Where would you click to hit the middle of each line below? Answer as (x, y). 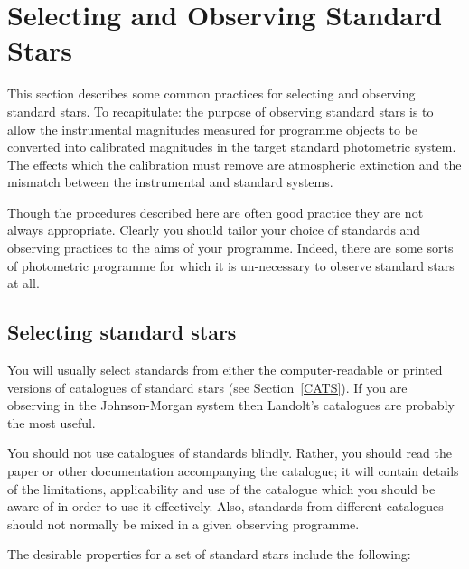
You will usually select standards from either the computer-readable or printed (225, 370)
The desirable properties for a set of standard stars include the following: (209, 554)
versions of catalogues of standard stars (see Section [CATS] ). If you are (207, 387)
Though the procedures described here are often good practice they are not (216, 212)
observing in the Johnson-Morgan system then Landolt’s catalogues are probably (231, 405)
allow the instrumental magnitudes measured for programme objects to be (212, 129)
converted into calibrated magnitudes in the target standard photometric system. (232, 147)
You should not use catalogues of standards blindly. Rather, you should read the (230, 453)
